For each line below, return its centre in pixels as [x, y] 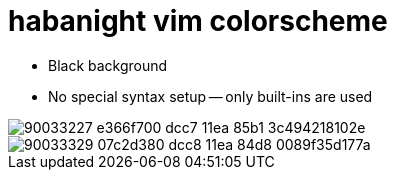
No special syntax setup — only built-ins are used [210, 96]
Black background [108, 65]
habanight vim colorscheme [198, 21]
